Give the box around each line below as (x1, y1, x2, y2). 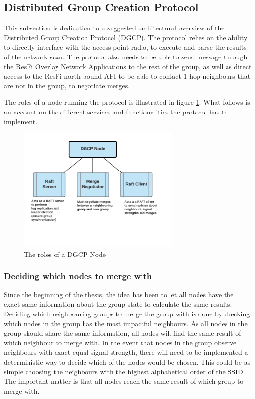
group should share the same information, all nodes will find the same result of (4, 328, 241, 338)
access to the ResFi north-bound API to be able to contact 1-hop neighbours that (4, 71, 251, 81)
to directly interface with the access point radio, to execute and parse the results (4, 42, 247, 52)
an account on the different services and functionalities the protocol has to (4, 106, 228, 116)
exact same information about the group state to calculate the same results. (4, 299, 232, 309)
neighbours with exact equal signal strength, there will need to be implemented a (4, 347, 248, 357)
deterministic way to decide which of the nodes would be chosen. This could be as (4, 356, 251, 367)
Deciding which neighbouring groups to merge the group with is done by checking (4, 308, 250, 318)
